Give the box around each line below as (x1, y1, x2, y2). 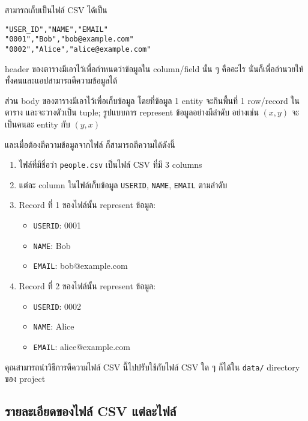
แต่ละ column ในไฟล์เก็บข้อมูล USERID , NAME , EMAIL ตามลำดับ (19, 178, 228, 191)
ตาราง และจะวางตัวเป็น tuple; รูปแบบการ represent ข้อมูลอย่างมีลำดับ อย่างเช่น (5, 106, 259, 118)
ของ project (5, 372, 46, 385)
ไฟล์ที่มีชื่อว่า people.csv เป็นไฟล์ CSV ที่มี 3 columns (19, 158, 202, 171)
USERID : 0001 (33, 219, 82, 232)
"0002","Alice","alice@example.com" (5, 45, 151, 54)
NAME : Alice (33, 320, 74, 333)
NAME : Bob (33, 239, 71, 251)
